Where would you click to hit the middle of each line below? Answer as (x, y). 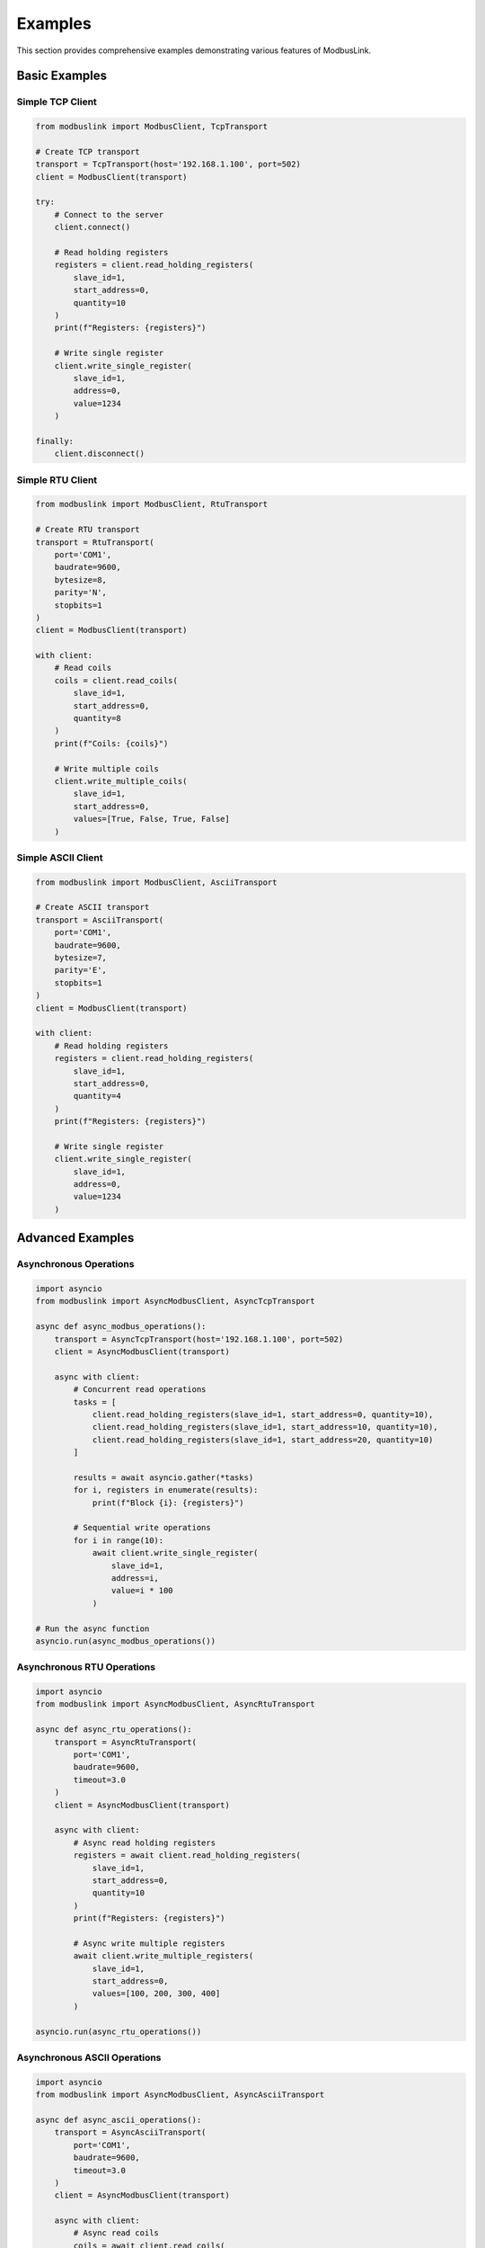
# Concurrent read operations (140, 1390)
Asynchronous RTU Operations (86, 1667)
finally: (55, 441)
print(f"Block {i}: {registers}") (168, 1503)
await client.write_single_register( (175, 1553)
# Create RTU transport (88, 530)
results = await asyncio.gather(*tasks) (163, 1477)
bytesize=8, (81, 580)
